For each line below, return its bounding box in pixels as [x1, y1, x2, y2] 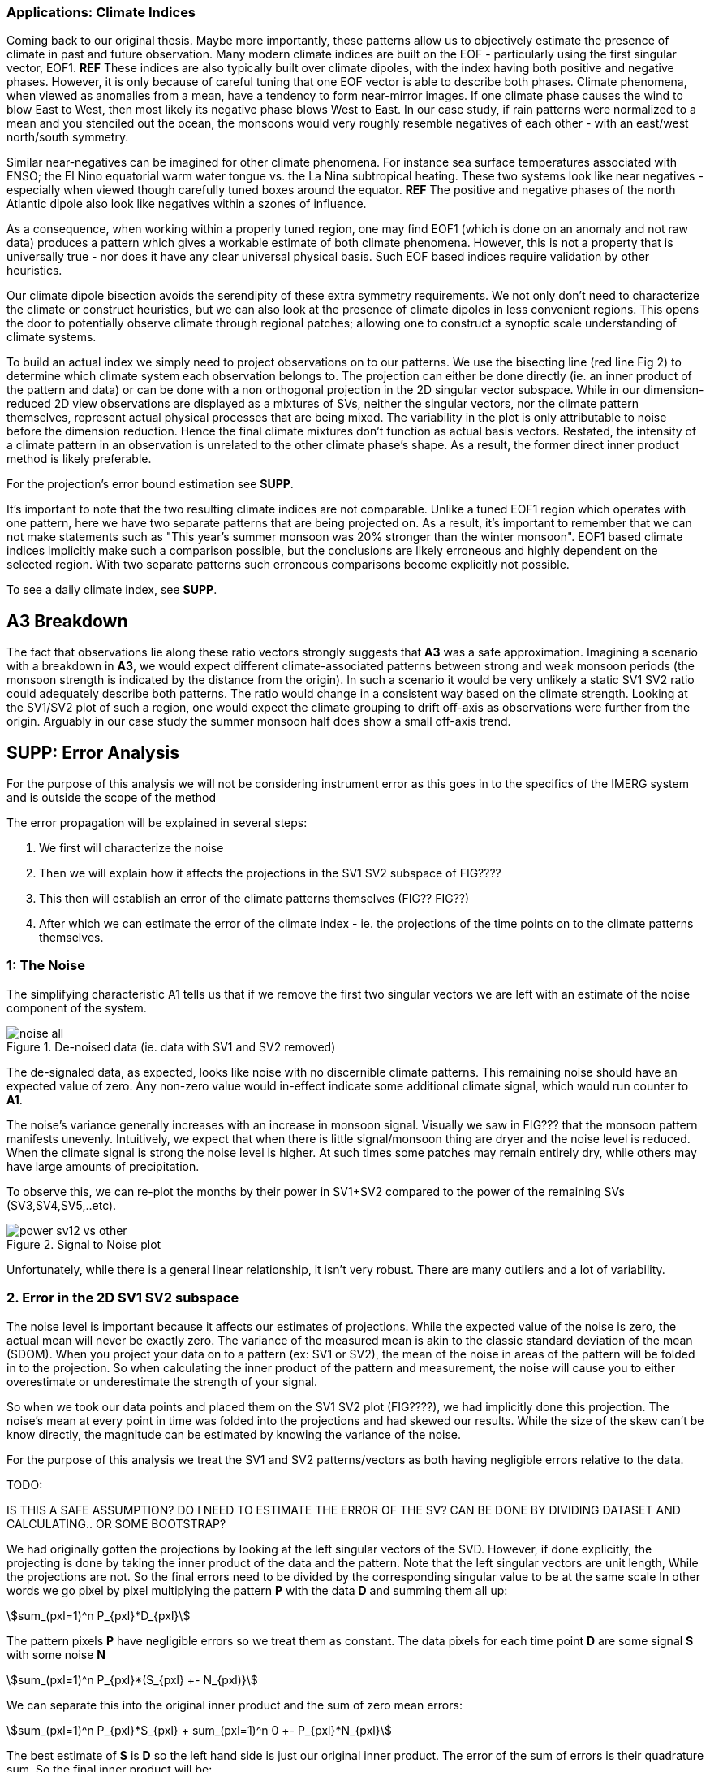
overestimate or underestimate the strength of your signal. [6, 1374, 317, 1389]
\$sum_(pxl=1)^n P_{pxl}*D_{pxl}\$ [6, 1608, 191, 1623]
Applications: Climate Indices [6, 4, 196, 20]
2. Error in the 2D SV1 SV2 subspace [6, 1289, 239, 1306]
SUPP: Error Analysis [6, 742, 179, 763]
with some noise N [6, 1647, 106, 1662]
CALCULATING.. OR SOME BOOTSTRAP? [6, 1516, 226, 1531]
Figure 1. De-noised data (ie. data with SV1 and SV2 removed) [6, 1039, 336, 1054]
